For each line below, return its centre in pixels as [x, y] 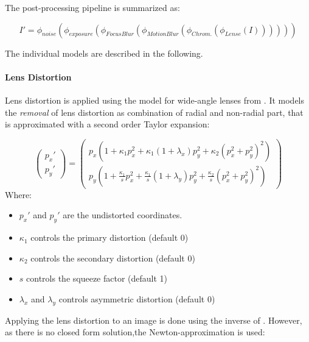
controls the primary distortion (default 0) [109, 237]
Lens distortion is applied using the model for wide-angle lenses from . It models [155, 100]
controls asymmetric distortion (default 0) [137, 299]
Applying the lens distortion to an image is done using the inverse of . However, [154, 320]
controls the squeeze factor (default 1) [97, 278]
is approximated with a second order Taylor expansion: [107, 124]
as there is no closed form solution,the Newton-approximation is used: [135, 332]
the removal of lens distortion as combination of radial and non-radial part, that [154, 112]
